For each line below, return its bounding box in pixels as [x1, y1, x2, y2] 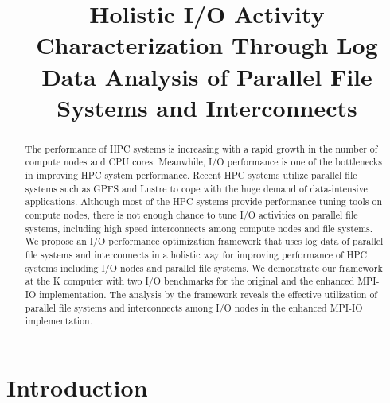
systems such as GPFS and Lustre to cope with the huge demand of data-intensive [25, 181, 368, 195]
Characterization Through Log [36, 29, 378, 61]
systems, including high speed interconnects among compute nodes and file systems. [25, 221, 373, 234]
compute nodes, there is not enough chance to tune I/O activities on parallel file [25, 208, 358, 222]
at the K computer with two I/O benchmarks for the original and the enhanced [25, 274, 355, 288]
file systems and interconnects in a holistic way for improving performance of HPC [25, 247, 368, 261]
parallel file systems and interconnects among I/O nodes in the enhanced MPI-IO [25, 300, 363, 314]
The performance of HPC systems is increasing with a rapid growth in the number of [25, 141, 378, 155]
